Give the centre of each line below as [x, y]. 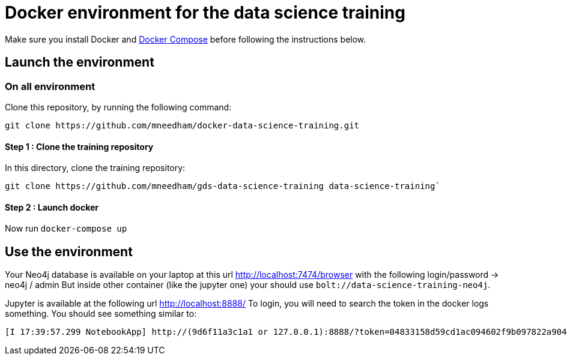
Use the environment [69, 251]
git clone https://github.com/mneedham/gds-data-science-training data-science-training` [223, 186]
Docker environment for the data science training [205, 13]
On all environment [50, 86]
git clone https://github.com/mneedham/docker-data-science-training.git [182, 125]
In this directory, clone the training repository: [95, 168]
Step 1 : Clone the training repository [79, 146]
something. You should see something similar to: [101, 314]
